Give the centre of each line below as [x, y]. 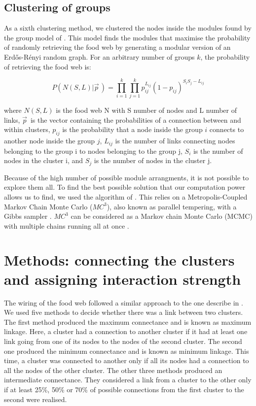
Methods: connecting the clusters [119, 259]
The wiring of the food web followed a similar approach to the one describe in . [124, 302]
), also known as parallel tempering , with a [172, 206]
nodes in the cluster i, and [44, 160]
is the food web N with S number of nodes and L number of [146, 110]
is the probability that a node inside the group [132, 129]
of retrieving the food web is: [48, 66]
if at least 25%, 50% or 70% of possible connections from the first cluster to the [124, 389]
